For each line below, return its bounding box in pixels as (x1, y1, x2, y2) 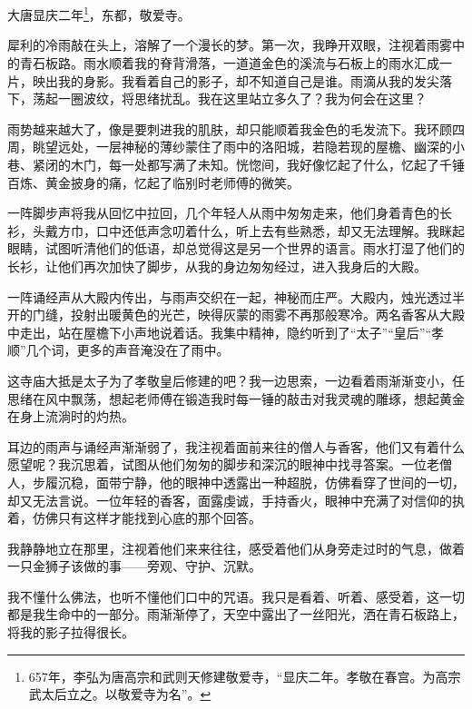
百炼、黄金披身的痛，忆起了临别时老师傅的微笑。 (7, 172, 300, 192)
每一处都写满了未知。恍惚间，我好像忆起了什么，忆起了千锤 (108, 155, 465, 173)
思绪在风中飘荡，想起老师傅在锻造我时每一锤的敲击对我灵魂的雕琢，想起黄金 (7, 389, 465, 408)
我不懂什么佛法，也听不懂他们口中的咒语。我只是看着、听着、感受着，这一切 (7, 586, 465, 606)
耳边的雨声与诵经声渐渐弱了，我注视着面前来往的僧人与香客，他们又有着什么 (7, 437, 465, 456)
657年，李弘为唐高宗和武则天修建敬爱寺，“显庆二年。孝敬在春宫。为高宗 (28, 666, 461, 685)
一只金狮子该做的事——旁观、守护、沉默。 (7, 556, 261, 576)
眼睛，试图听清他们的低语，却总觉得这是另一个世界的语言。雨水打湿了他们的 (7, 239, 465, 258)
